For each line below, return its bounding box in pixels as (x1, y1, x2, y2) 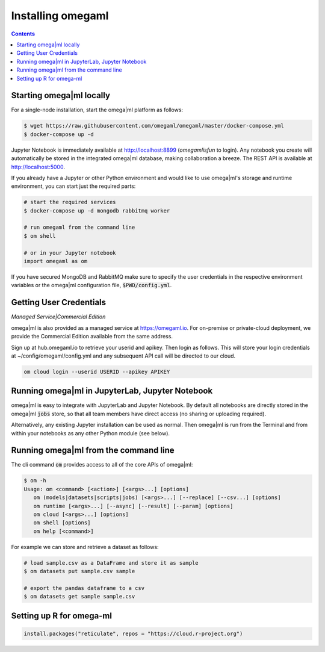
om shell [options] (33, 520, 91, 526)
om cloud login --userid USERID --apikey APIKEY (23, 368, 170, 375)
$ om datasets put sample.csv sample (23, 568, 135, 575)
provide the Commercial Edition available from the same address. (11, 333, 173, 340)
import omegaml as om (23, 258, 88, 265)
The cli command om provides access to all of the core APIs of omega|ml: (11, 461, 193, 468)
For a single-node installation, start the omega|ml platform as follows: (11, 106, 184, 114)
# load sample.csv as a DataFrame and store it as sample (23, 559, 199, 566)
